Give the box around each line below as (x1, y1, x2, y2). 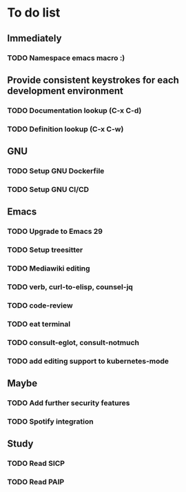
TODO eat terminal (7, 319, 71, 328)
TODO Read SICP (7, 459, 65, 469)
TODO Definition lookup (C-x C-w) (7, 124, 124, 134)
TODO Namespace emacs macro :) (7, 53, 125, 63)
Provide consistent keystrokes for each (7, 74, 179, 86)
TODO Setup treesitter (7, 245, 83, 255)
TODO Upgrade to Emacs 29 (7, 226, 103, 236)
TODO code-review (7, 300, 74, 310)
